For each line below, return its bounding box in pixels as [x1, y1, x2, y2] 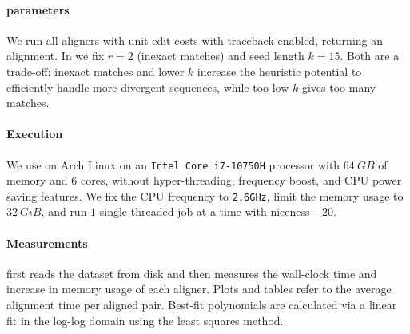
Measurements [6, 234, 88, 251]
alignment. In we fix [6, 47, 105, 64]
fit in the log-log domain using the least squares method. [6, 312, 284, 328]
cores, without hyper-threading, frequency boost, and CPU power [80, 172, 402, 189]
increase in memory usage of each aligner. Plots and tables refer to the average [6, 280, 392, 297]
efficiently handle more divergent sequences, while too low [6, 78, 289, 95]
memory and [6, 172, 68, 189]
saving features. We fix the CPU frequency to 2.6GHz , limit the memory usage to [6, 187, 404, 204]
